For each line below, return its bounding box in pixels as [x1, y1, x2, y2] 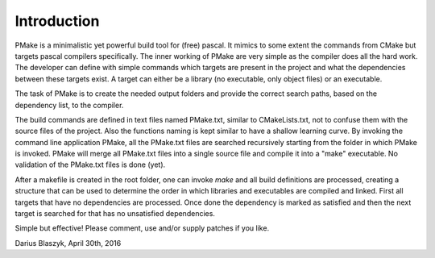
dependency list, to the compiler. [14, 100, 124, 110]
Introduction [14, 12, 100, 30]
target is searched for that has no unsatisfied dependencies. [14, 209, 215, 218]
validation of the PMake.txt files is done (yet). [14, 160, 166, 169]
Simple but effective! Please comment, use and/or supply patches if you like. [14, 223, 270, 233]
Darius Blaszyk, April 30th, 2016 [14, 238, 122, 248]
